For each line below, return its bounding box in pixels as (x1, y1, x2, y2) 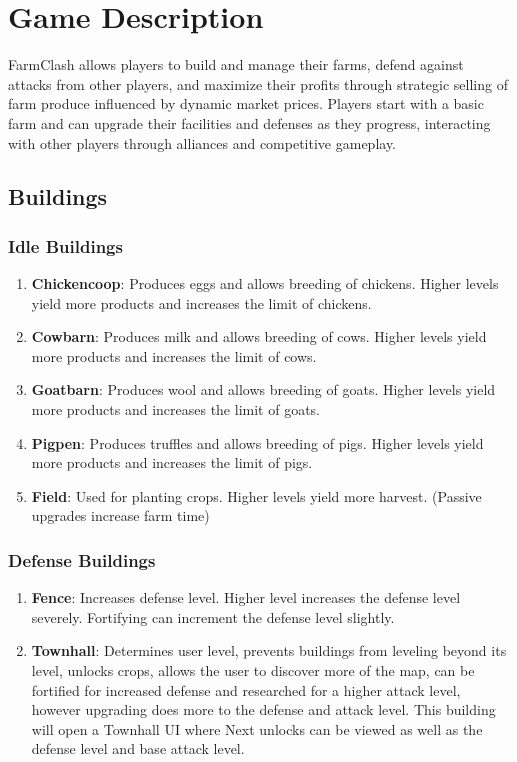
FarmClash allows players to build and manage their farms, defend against (8, 54, 464, 75)
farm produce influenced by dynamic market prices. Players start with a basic (8, 93, 484, 114)
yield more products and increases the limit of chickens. (31, 292, 372, 313)
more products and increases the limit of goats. (31, 399, 320, 420)
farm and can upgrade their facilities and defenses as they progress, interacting (8, 112, 491, 133)
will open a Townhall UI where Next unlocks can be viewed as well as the (31, 718, 483, 739)
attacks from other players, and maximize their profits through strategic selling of (8, 73, 508, 94)
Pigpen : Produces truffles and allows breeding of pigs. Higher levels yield (31, 432, 484, 453)
